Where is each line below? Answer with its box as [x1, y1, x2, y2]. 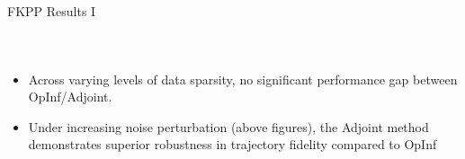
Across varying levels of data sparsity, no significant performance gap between [28, 69, 458, 88]
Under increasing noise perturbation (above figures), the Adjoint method [28, 117, 429, 136]
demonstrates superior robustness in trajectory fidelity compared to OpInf [28, 135, 437, 154]
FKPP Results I [7, 2, 96, 20]
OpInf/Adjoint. [28, 87, 112, 106]
